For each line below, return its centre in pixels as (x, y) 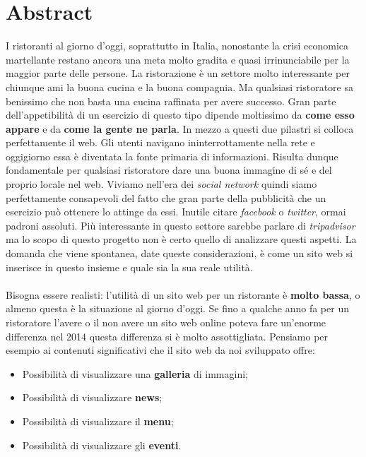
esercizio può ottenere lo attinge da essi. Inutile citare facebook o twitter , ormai (176, 212)
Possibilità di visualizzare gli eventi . (102, 445)
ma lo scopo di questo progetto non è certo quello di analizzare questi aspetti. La (181, 239)
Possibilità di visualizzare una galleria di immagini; (135, 373)
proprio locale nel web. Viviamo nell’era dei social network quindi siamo (161, 184)
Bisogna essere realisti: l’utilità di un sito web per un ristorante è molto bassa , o (183, 294)
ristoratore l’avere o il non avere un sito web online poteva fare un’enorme (166, 322)
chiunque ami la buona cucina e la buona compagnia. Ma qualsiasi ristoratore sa (179, 87)
